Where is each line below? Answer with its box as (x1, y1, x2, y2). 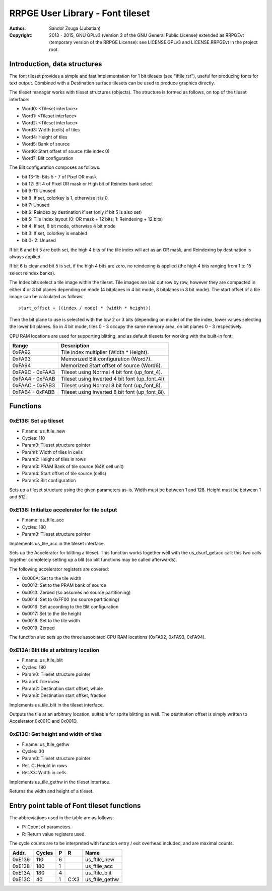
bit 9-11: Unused (22, 187, 56, 194)
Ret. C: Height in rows (22, 762, 67, 768)
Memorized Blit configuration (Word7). (60, 355, 152, 362)
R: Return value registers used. (22, 831, 86, 837)
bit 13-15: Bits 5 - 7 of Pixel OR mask (22, 173, 97, 179)
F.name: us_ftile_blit (22, 657, 63, 663)
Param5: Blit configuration (22, 478, 76, 484)
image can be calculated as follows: (9, 293, 84, 299)
